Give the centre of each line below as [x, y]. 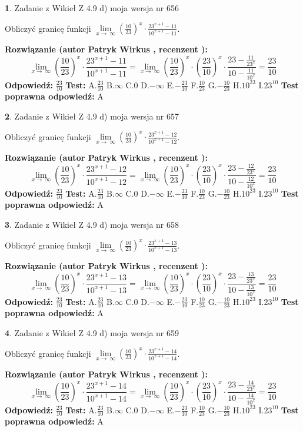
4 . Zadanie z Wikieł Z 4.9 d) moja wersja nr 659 [92, 332]
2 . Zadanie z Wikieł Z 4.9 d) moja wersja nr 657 [92, 116]
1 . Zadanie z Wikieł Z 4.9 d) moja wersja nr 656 [92, 8]
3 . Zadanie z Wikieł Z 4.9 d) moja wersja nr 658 [92, 224]
